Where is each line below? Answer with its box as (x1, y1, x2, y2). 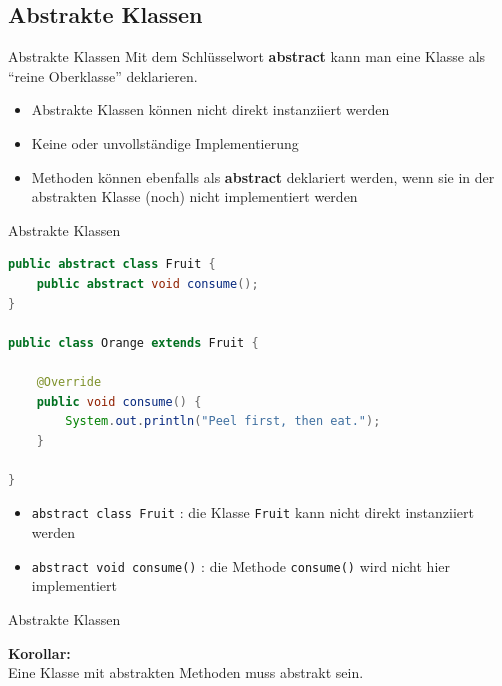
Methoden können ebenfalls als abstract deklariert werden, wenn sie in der (31, 166, 495, 187)
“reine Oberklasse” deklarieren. (8, 65, 198, 86)
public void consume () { (36, 394, 202, 409)
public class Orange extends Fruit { (8, 335, 259, 350)
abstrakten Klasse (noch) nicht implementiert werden (31, 186, 358, 207)
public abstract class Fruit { (8, 257, 216, 272)
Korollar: (8, 642, 71, 663)
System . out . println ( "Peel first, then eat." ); (65, 414, 381, 429)
